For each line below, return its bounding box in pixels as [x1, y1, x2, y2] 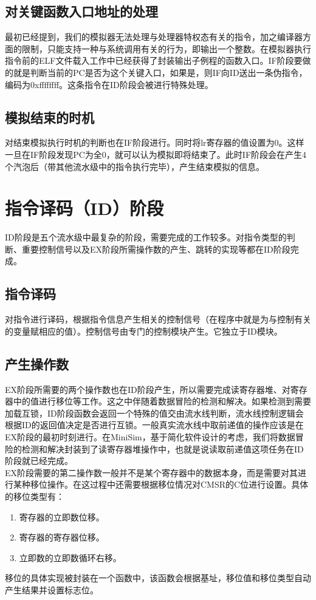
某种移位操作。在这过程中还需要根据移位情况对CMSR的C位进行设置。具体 [13, 478, 309, 491]
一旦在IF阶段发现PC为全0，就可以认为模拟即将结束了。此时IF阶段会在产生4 [5, 148, 307, 160]
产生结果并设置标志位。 [5, 583, 98, 596]
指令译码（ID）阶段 [5, 196, 163, 220]
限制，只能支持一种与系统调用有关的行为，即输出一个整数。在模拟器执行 [21, 42, 311, 55]
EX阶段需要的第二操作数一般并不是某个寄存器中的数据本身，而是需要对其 [5, 466, 298, 479]
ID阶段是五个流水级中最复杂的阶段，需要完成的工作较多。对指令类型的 [5, 231, 287, 244]
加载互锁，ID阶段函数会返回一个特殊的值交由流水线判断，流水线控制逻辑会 [5, 406, 304, 419]
